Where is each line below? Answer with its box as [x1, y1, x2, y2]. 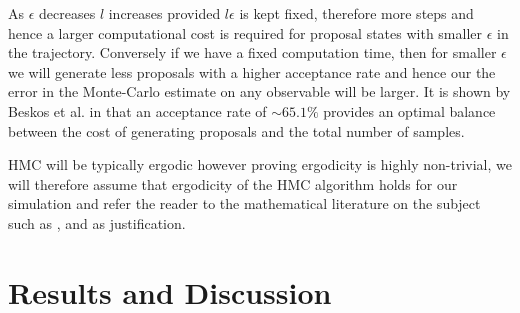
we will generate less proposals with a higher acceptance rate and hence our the [8, 61, 496, 82]
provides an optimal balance [323, 100, 496, 121]
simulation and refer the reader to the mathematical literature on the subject [8, 193, 481, 214]
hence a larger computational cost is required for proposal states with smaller [8, 22, 482, 43]
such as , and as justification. [8, 212, 186, 233]
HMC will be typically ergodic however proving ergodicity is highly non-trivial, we [8, 154, 512, 175]
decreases [39, 3, 96, 23]
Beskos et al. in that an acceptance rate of [8, 100, 267, 121]
